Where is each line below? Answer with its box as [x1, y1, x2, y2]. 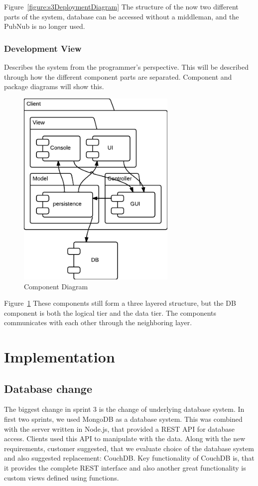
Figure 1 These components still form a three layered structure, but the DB [4, 298, 236, 308]
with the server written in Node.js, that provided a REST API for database [4, 423, 235, 434]
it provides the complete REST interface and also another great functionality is [4, 463, 246, 473]
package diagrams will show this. [4, 81, 104, 92]
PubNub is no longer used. [4, 21, 85, 31]
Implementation [4, 347, 115, 367]
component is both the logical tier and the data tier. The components [4, 307, 217, 318]
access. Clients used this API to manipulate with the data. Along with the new [4, 433, 246, 444]
